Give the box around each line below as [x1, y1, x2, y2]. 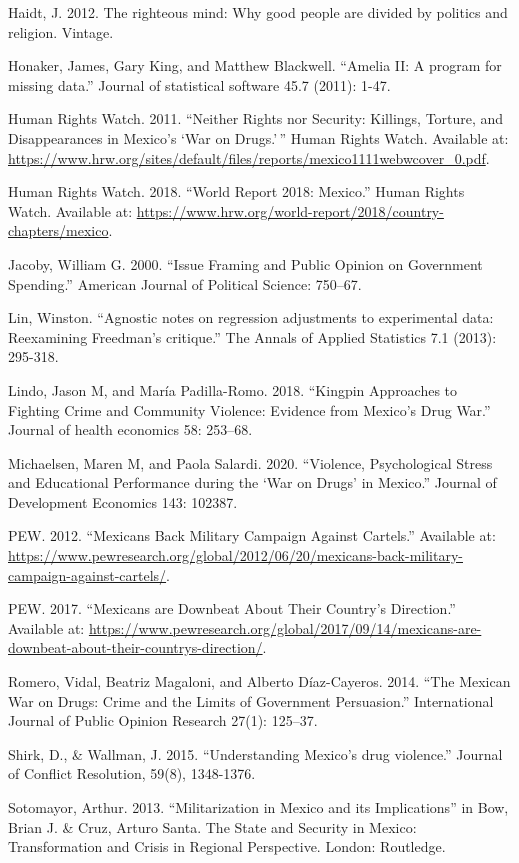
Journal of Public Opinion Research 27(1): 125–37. [8, 710, 318, 731]
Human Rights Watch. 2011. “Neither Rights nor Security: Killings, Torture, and [8, 108, 504, 129]
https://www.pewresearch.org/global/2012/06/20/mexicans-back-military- [8, 545, 463, 566]
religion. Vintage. [8, 21, 114, 42]
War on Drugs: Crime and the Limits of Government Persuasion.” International [8, 690, 494, 711]
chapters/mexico [8, 220, 109, 241]
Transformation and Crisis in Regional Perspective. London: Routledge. [8, 836, 446, 857]
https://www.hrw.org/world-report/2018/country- [136, 200, 444, 221]
